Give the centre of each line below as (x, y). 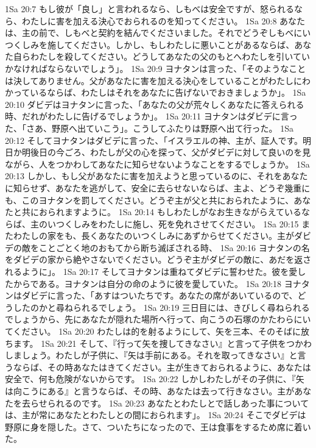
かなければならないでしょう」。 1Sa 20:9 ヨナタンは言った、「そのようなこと (156, 68)
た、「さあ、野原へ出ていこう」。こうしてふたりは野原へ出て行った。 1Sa (149, 128)
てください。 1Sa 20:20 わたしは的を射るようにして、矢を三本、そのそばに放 (157, 331)
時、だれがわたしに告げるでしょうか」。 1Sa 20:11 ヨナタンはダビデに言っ (151, 116)
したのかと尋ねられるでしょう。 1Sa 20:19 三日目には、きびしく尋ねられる (161, 307)
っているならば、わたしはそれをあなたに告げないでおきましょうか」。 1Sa (160, 92)
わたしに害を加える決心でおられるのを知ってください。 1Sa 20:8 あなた (163, 20)
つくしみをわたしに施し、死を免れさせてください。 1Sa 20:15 (177, 223)
